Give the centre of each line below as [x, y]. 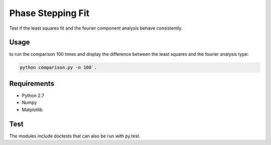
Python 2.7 [33, 95]
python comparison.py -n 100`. [58, 67]
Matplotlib [32, 109]
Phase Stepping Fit [49, 13]
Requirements [32, 84]
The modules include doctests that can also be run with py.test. [75, 136]
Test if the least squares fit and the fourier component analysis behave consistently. [96, 28]
